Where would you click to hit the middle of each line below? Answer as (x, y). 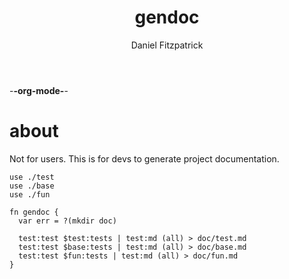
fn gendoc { (34, 212)
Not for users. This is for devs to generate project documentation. (144, 158)
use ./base (32, 186)
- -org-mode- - (39, 90)
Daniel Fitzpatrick (167, 45)
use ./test (32, 177)
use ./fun (30, 194)
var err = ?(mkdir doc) (67, 221)
